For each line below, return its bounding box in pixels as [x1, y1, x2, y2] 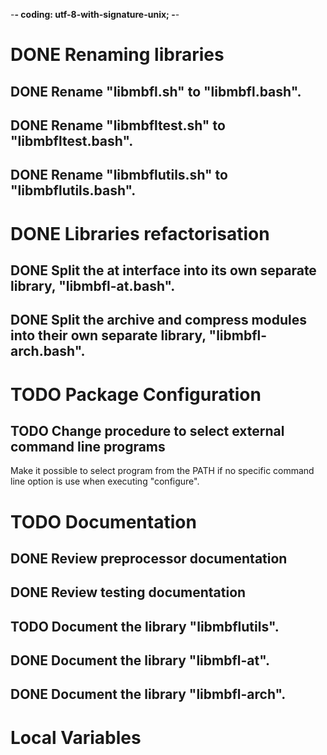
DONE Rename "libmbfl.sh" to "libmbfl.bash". [10, 83, 302, 100]
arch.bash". [10, 343, 86, 360]
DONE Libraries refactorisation [10, 222, 270, 245]
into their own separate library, [10, 327, 207, 344]
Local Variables [10, 726, 142, 749]
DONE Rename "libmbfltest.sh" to [10, 117, 226, 134]
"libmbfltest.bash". [10, 132, 134, 149]
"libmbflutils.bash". [10, 182, 137, 199]
